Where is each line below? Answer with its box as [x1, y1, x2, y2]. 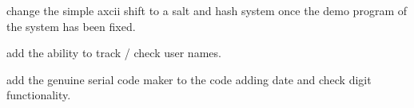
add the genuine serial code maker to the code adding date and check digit [6, 71, 372, 87]
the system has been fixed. [6, 17, 136, 34]
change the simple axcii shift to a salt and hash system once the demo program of [6, 2, 407, 18]
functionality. [6, 87, 71, 103]
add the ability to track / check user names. [6, 44, 221, 61]
